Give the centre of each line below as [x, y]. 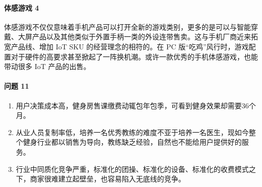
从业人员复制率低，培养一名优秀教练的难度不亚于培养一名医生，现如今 [132, 132]
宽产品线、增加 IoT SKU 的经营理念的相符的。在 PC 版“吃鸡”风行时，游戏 [126, 46]
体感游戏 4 [22, 7]
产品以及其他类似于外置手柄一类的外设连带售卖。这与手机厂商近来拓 [145, 37]
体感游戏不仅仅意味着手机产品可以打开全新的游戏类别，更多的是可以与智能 [127, 26]
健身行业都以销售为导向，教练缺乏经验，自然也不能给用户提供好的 [132, 142]
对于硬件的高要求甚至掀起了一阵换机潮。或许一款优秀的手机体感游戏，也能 [134, 56]
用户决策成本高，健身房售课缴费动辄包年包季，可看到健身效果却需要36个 [136, 105]
